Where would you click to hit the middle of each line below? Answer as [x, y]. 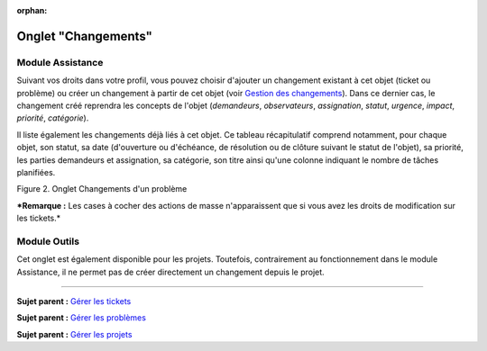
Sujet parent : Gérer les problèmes [81, 318]
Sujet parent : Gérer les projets [74, 334]
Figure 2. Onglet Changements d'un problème [102, 189]
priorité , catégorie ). [53, 118]
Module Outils [48, 241]
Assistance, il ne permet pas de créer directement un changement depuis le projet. [170, 272]
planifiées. [36, 172]
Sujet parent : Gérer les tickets [74, 301]
